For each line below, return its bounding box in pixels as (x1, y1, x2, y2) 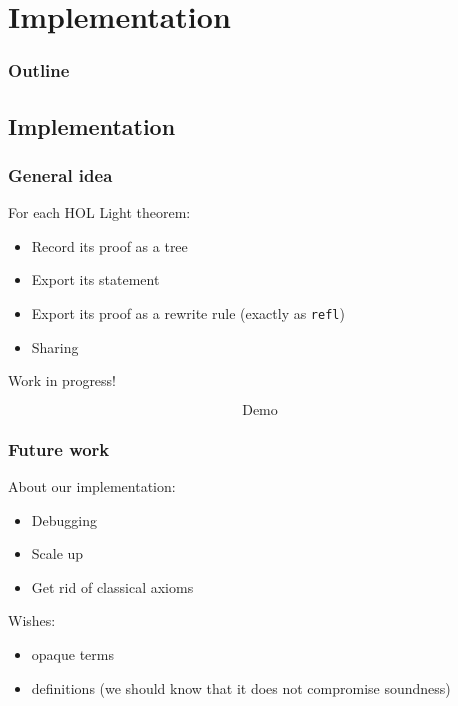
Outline (8, 58, 70, 83)
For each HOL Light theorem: (8, 202, 191, 223)
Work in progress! (8, 370, 117, 391)
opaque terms (31, 644, 114, 665)
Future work (8, 436, 110, 461)
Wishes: (8, 610, 56, 631)
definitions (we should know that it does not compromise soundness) (31, 677, 451, 698)
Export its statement (31, 269, 160, 290)
